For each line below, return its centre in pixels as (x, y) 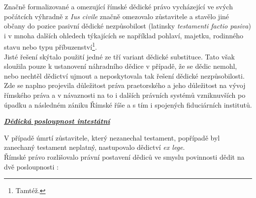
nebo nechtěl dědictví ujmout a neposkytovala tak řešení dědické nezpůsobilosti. (124, 75)
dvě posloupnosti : (32, 166)
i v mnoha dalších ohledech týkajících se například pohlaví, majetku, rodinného (124, 35)
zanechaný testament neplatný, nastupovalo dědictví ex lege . (95, 147)
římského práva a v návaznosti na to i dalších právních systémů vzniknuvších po (125, 95)
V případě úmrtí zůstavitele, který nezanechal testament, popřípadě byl (112, 137)
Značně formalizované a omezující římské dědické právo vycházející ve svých (118, 6)
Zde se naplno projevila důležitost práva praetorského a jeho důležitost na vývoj (125, 85)
